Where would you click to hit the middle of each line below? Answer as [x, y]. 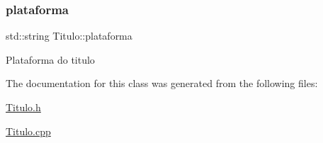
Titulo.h [23, 107]
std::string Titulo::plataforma [69, 36]
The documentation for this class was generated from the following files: [162, 83]
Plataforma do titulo [50, 59]
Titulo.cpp [28, 131]
